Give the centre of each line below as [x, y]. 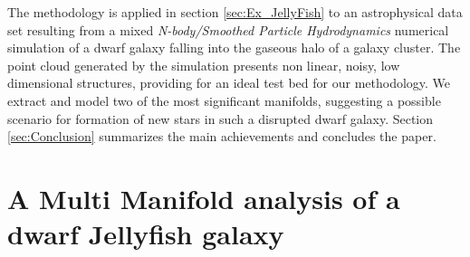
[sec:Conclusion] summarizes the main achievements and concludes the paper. [222, 136]
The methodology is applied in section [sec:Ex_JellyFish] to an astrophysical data [235, 12]
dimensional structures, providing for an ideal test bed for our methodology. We [229, 83]
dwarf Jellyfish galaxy [146, 234]
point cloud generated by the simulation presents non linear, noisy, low [204, 65]
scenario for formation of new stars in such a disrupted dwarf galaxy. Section [221, 118]
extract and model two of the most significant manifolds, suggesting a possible [224, 100]
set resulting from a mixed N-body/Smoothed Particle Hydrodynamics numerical [228, 29]
